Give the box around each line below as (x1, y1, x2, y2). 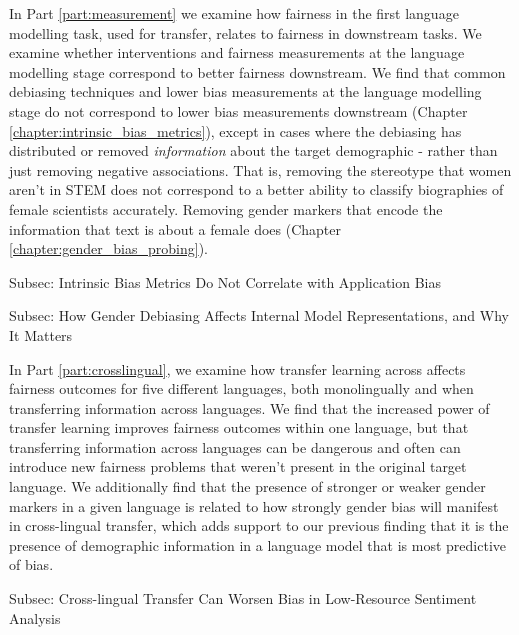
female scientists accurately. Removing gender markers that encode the (9, 198, 443, 219)
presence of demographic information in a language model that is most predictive (9, 534, 506, 555)
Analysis (9, 607, 61, 628)
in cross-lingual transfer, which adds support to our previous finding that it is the (9, 515, 509, 536)
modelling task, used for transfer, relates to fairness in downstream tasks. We (9, 22, 482, 43)
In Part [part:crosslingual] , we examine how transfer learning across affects (9, 358, 466, 379)
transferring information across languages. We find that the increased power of (9, 397, 490, 418)
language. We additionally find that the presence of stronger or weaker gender (9, 476, 486, 497)
